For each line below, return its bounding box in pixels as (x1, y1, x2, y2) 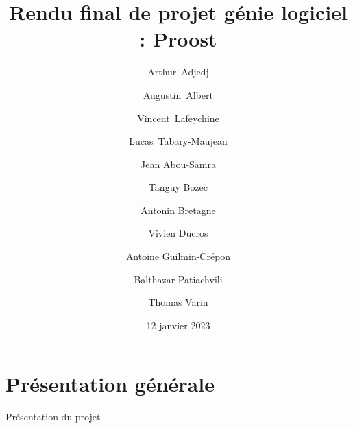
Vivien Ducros (148, 226, 208, 240)
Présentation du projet (5, 409, 101, 424)
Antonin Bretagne (141, 202, 216, 217)
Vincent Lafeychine (137, 110, 219, 125)
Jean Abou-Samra (141, 156, 216, 171)
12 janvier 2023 (146, 318, 210, 332)
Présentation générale (5, 370, 215, 398)
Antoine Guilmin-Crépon (125, 249, 231, 263)
